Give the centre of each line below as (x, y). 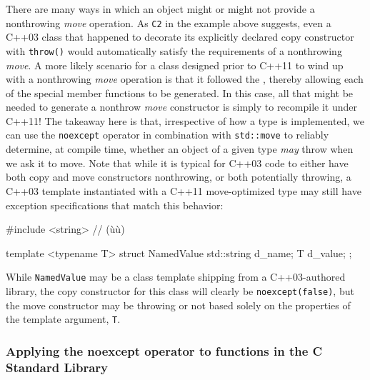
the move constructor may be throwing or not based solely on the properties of (178, 305)
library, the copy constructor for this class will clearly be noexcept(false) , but (180, 290)
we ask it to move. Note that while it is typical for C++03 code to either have (177, 162)
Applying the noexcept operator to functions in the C (164, 350)
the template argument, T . (63, 319)
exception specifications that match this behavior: (115, 205)
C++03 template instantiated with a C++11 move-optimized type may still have (184, 190)
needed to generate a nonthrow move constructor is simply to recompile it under (182, 107)
